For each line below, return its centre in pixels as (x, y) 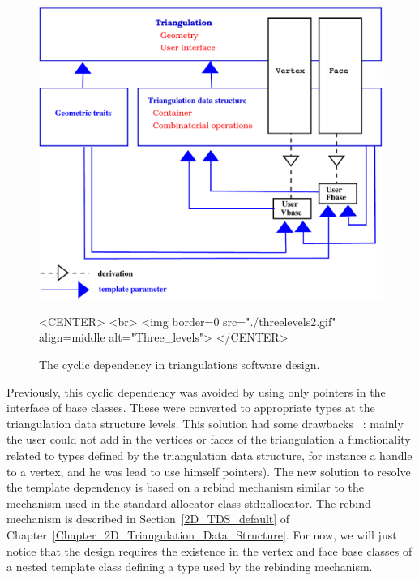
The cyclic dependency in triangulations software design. (180, 365)
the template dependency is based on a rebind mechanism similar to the (185, 487)
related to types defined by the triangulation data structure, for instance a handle (209, 455)
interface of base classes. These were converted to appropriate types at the (191, 408)
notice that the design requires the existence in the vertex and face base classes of (209, 550)
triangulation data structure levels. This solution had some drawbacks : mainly (205, 423)
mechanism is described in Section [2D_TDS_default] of (148, 519)
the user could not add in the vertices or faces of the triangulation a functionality (209, 439)
